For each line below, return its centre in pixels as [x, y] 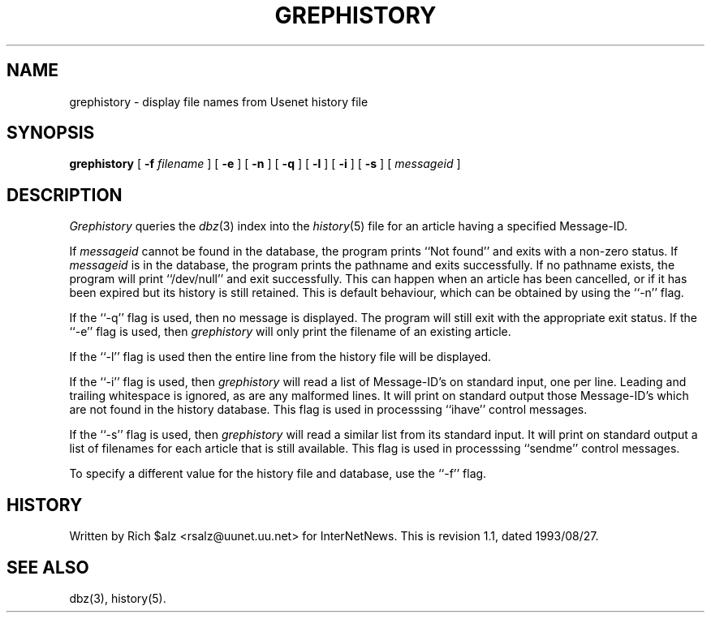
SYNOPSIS [51, 133]
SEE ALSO [48, 567]
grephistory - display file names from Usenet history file [219, 101]
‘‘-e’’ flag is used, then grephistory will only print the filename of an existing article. [290, 332]
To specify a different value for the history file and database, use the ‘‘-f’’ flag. [278, 474]
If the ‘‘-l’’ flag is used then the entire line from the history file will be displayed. [280, 357]
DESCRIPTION [65, 195]
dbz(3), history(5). [118, 598]
